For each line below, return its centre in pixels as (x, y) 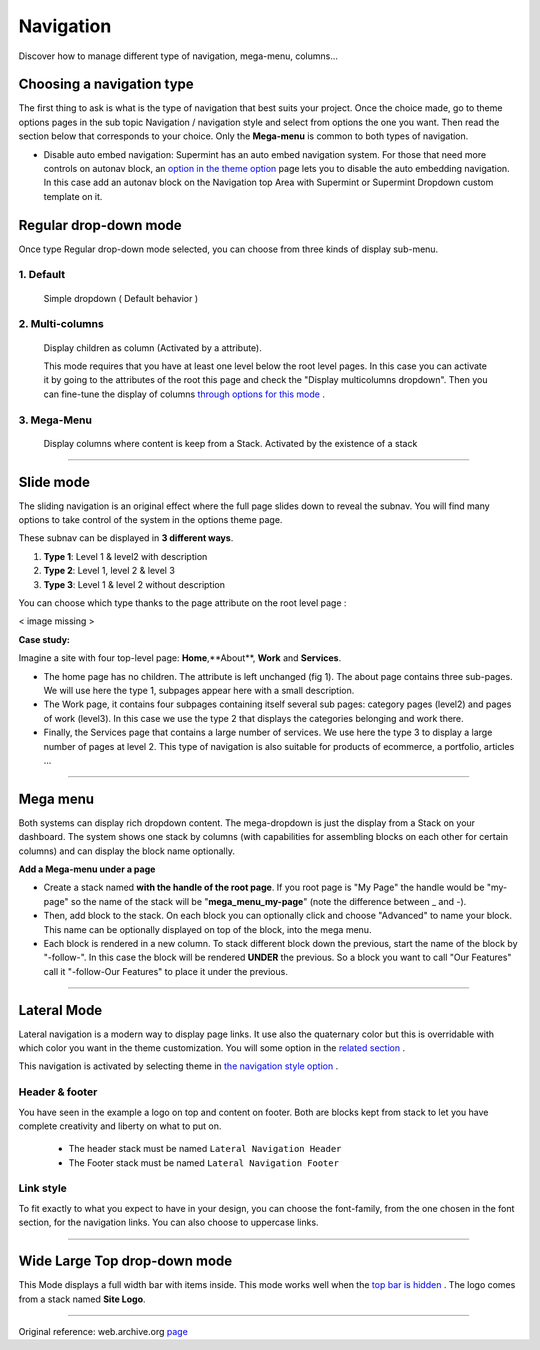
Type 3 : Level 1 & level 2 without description (134, 584)
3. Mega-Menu (55, 420)
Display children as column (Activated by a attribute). (152, 347)
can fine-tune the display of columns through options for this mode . (184, 394)
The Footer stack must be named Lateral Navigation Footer (204, 1162)
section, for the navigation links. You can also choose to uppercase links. (168, 1222)
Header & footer (58, 1092)
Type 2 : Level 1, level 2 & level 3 (109, 571)
